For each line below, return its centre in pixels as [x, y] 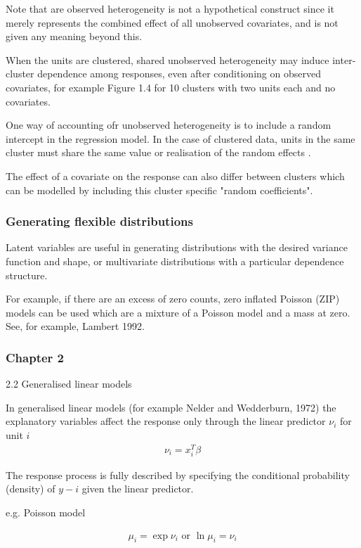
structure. [27, 275]
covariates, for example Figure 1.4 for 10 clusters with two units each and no [171, 87]
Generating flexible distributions [99, 221]
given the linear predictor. [138, 489]
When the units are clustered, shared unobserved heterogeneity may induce [168, 59]
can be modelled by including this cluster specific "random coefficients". [159, 190]
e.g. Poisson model [46, 512]
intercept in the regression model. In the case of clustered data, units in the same [180, 138]
